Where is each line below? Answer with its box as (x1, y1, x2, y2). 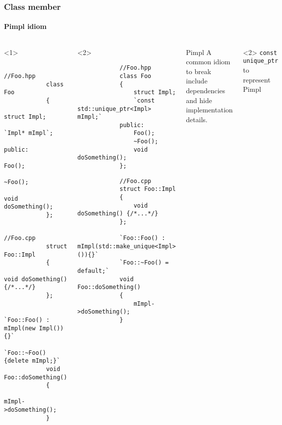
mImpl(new (4, 324, 36, 332)
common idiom (186, 56, 231, 67)
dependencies (186, 85, 226, 96)
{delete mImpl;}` (4, 357, 60, 365)
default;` (77, 267, 109, 274)
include (186, 76, 207, 86)
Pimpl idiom (4, 21, 47, 31)
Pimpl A (186, 47, 212, 57)
